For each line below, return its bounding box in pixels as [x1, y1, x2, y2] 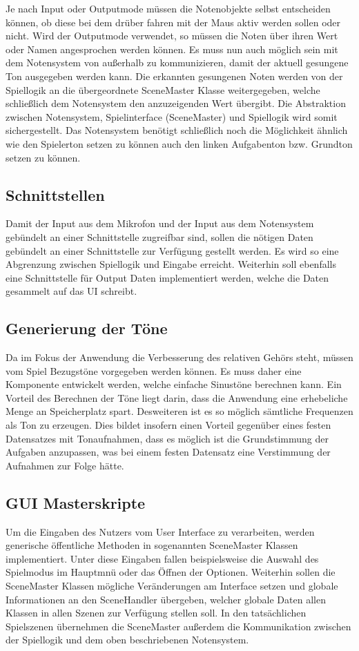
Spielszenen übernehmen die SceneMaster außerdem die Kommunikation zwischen [6, 619, 351, 633]
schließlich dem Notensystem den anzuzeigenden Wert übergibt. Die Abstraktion [6, 96, 346, 110]
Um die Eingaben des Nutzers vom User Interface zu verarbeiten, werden [6, 524, 315, 538]
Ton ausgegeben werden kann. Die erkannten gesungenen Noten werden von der [6, 68, 343, 83]
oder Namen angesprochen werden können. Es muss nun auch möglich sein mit [6, 41, 338, 56]
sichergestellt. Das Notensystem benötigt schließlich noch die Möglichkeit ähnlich [6, 123, 348, 137]
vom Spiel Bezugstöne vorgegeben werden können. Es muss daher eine [6, 363, 302, 378]
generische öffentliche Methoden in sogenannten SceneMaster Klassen [6, 538, 298, 552]
